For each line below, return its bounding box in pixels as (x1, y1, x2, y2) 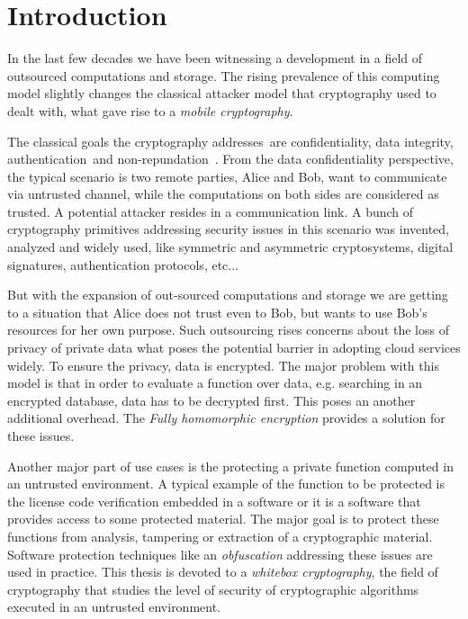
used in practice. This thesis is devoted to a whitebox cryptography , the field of (7, 562, 438, 581)
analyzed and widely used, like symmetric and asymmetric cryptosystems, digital (7, 238, 454, 256)
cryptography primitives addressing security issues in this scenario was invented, (7, 220, 449, 238)
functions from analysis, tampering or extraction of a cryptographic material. (7, 526, 433, 545)
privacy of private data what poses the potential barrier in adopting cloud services (7, 338, 461, 357)
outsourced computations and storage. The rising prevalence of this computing (7, 66, 440, 85)
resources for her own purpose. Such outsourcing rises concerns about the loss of (7, 320, 449, 339)
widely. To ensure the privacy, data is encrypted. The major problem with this (7, 355, 439, 374)
